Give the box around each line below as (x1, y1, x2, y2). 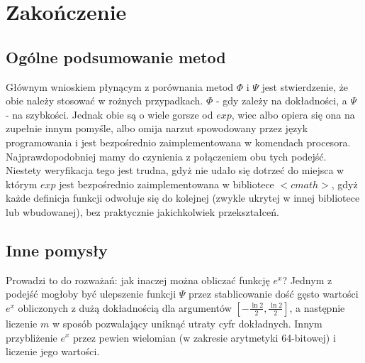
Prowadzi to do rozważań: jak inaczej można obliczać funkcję (6, 272, 270, 287)
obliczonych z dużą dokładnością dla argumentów (18, 300, 232, 315)
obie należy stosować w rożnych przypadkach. (6, 93, 203, 108)
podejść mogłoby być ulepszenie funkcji (6, 286, 176, 301)
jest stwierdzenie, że (262, 79, 349, 94)
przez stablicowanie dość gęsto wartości (189, 286, 359, 301)
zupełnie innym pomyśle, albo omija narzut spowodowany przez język (6, 121, 308, 136)
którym (6, 176, 38, 191)
